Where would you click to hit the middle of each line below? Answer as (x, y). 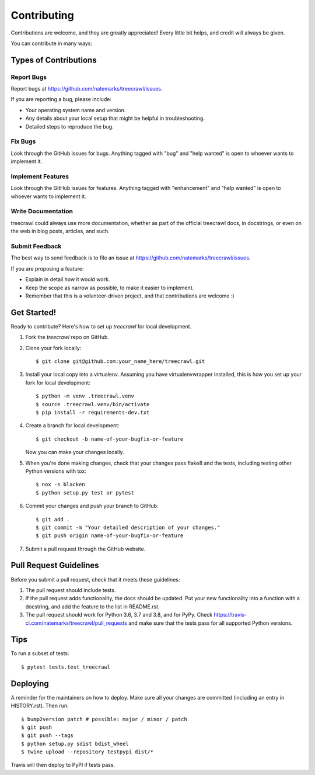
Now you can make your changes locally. (75, 452)
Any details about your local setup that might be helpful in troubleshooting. (115, 118)
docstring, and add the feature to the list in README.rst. (92, 606)
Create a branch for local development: (72, 425)
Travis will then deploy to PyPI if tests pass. (63, 765)
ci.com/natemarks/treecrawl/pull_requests (76, 623)
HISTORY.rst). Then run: (40, 706)
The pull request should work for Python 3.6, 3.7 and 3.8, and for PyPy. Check (119, 615)
